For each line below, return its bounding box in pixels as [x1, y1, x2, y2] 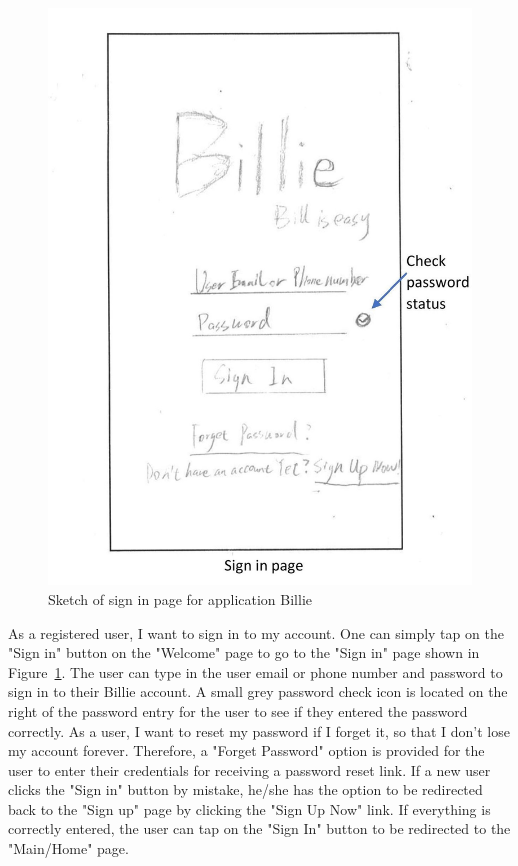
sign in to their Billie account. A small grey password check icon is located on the [8, 681, 508, 702]
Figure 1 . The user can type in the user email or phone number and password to [8, 661, 503, 682]
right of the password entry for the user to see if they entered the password [8, 700, 468, 721]
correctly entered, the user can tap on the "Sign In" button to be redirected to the [8, 818, 511, 839]
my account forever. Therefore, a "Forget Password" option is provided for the [8, 740, 485, 761]
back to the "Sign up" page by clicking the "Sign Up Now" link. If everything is [8, 798, 491, 819]
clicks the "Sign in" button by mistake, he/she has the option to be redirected [8, 779, 483, 800]
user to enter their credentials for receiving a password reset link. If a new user [8, 759, 491, 780]
